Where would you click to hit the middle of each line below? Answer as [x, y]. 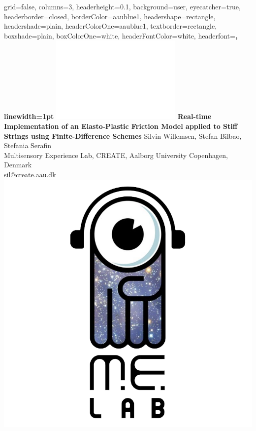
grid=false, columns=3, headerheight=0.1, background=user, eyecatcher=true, [122, 6]
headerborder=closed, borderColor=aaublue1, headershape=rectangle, [110, 16]
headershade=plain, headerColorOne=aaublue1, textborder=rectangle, [111, 26]
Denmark [18, 165]
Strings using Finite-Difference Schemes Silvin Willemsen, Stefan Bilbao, [123, 136]
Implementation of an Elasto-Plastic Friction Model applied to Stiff [121, 126]
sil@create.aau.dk [30, 174]
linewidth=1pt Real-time [108, 116]
